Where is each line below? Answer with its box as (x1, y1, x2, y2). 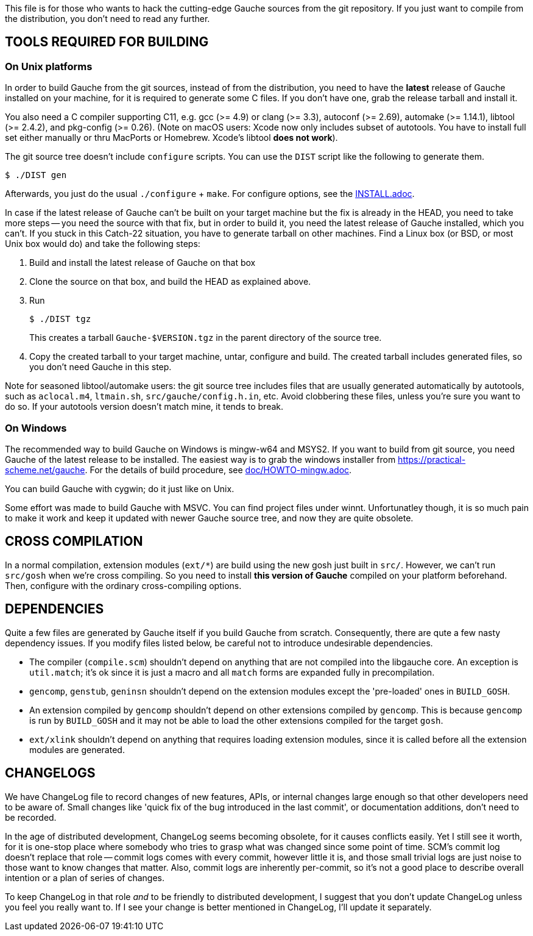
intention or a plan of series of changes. (5, 872, 164, 883)
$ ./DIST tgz (29, 314, 91, 324)
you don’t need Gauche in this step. (29, 362, 172, 373)
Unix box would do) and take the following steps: (5, 238, 200, 249)
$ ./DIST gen (5, 170, 67, 180)
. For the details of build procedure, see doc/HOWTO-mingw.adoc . (85, 464, 352, 475)
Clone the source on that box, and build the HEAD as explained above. (29, 276, 311, 287)
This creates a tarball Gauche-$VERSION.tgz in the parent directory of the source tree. (29, 332, 382, 343)
